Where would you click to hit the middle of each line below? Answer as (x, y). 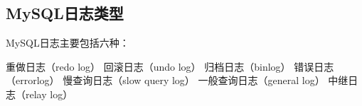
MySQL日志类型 (65, 13)
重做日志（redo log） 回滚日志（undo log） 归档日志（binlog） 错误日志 (170, 66)
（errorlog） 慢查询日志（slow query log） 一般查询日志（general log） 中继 (177, 80)
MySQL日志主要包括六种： (68, 43)
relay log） (49, 94)
